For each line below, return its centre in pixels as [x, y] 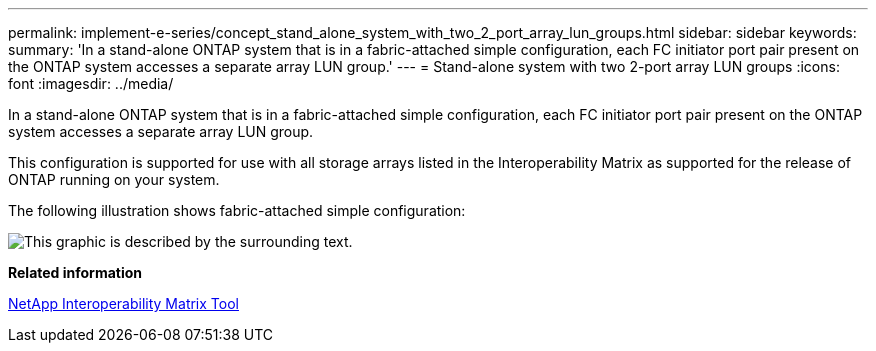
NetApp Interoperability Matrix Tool [123, 303]
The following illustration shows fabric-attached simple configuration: [237, 210]
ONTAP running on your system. [114, 179]
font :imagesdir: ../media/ [91, 83]
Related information [75, 272]
